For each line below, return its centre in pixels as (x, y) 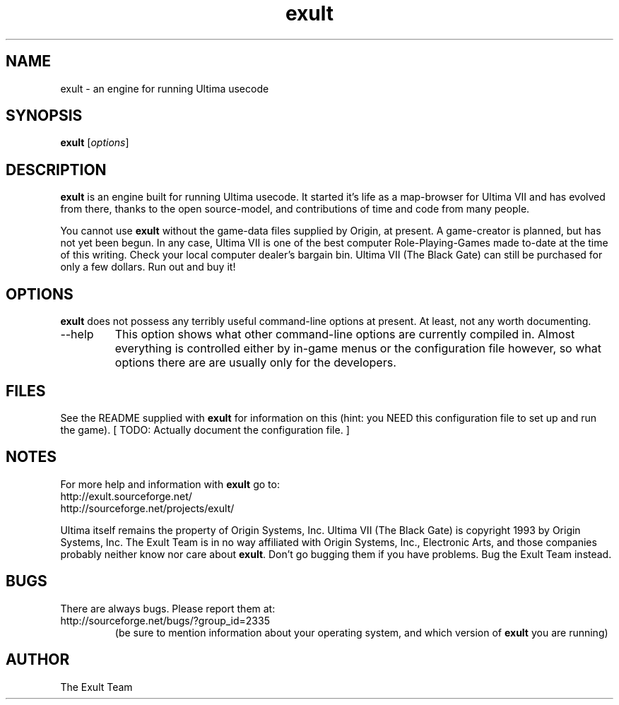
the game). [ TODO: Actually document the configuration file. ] (205, 429)
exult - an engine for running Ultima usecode (165, 88)
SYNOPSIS (44, 116)
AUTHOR (38, 660)
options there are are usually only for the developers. (255, 363)
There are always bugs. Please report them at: (168, 608)
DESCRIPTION (56, 170)
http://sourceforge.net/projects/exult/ (147, 508)
